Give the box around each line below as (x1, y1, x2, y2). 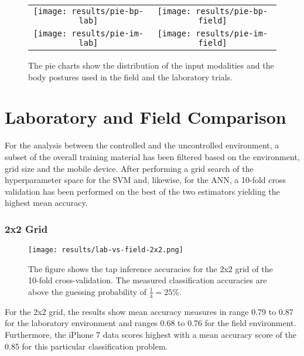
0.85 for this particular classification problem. (5, 340, 168, 352)
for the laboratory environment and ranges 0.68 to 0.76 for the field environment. (5, 317, 296, 329)
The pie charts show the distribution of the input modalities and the (28, 59, 274, 71)
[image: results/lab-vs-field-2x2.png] (28, 246, 183, 255)
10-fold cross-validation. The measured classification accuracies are (28, 274, 267, 286)
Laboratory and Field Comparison (5, 105, 286, 129)
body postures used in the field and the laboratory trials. (28, 70, 233, 83)
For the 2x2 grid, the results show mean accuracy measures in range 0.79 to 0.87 (5, 305, 293, 317)
